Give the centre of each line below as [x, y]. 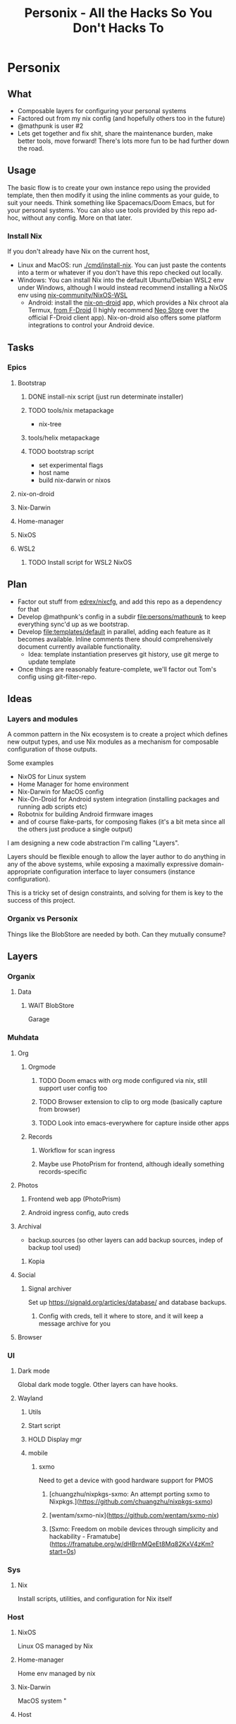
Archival [30, 1226]
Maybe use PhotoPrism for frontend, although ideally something [131, 1163]
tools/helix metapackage [64, 438]
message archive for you [75, 1323]
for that [28, 609]
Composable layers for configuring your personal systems [102, 111]
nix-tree [50, 424]
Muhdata [23, 1038]
